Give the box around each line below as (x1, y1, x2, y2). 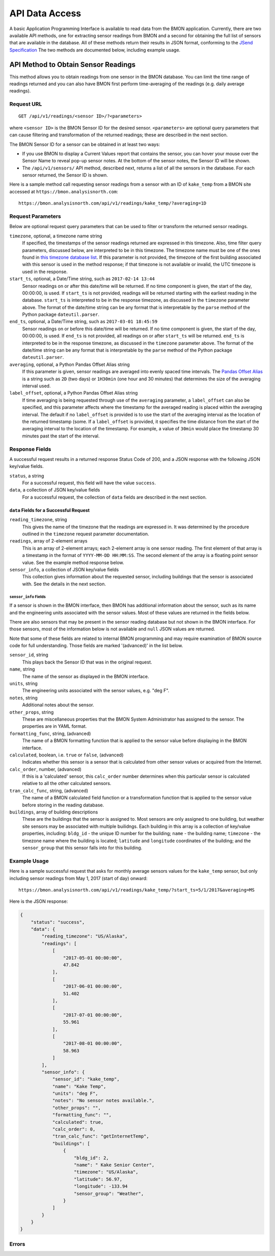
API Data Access (9, 8, 81, 19)
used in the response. (22, 268, 68, 275)
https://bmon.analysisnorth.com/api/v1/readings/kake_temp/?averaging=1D (18, 201, 207, 206)
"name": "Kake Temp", (52, 1083, 106, 1089)
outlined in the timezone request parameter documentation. (22, 531, 150, 537)
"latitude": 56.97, (74, 1176, 122, 1182)
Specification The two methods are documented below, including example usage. (9, 46, 181, 53)
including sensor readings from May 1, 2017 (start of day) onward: (9, 875, 148, 881)
